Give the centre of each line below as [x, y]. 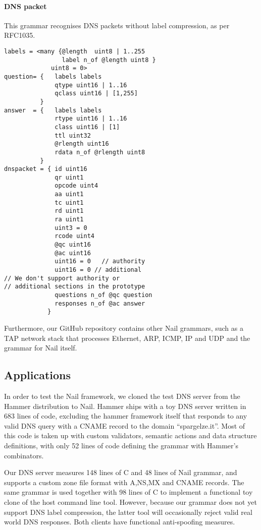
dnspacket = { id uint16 [46, 169]
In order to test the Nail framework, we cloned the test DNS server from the [122, 396]
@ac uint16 [73, 253]
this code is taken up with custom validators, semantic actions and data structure [130, 435]
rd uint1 [69, 211]
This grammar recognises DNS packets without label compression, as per [117, 25]
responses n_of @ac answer [100, 303]
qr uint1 [69, 177]
